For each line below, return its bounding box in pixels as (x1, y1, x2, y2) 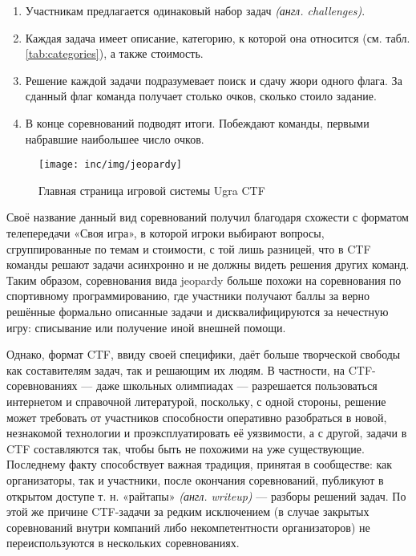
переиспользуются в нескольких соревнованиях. (6, 534, 240, 551)
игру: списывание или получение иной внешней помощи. (6, 319, 286, 335)
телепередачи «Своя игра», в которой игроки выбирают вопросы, (6, 225, 325, 241)
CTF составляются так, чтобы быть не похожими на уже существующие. (6, 440, 365, 457)
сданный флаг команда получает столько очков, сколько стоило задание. (25, 87, 377, 104)
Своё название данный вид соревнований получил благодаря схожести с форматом (6, 209, 409, 225)
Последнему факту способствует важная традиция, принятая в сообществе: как (6, 456, 393, 473)
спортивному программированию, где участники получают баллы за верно (6, 287, 370, 304)
